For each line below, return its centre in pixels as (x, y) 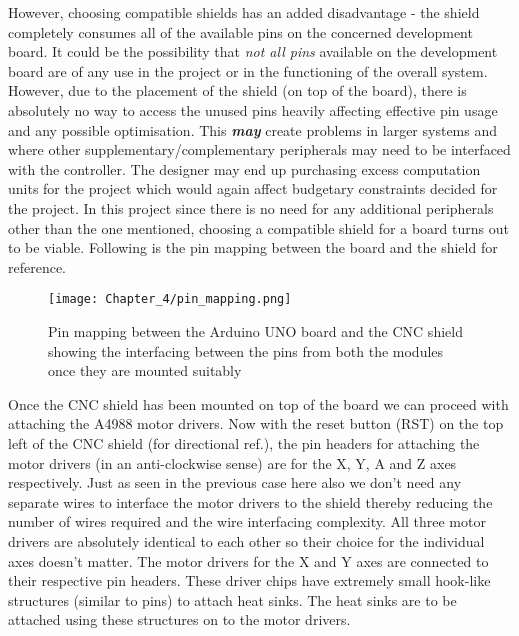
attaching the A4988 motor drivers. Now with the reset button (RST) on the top (256, 423)
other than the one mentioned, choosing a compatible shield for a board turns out (258, 227)
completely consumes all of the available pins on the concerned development (240, 31)
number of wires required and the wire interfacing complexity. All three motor (247, 521)
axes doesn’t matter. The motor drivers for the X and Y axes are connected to (248, 560)
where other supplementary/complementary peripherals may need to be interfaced (259, 149)
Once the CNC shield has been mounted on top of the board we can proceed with (258, 403)
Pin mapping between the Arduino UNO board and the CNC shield (255, 330)
